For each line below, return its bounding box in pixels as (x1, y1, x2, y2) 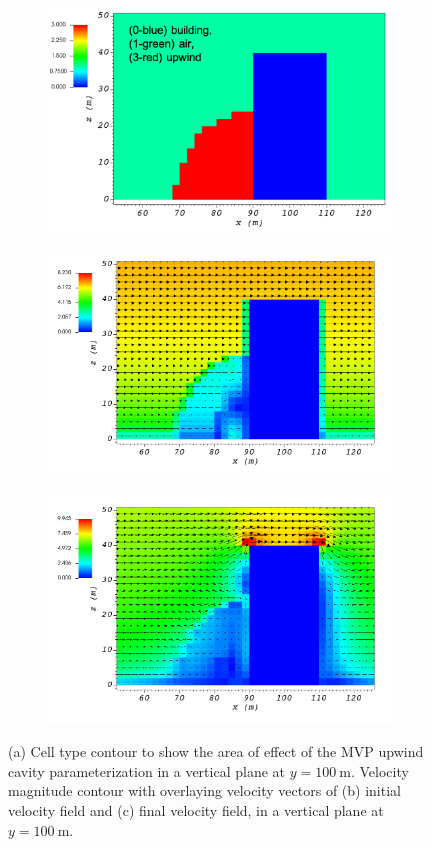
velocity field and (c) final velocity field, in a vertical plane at (8, 800, 384, 821)
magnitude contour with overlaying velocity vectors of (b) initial (8, 780, 401, 801)
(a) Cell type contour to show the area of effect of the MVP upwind (8, 741, 424, 762)
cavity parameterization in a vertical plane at (8, 760, 286, 781)
